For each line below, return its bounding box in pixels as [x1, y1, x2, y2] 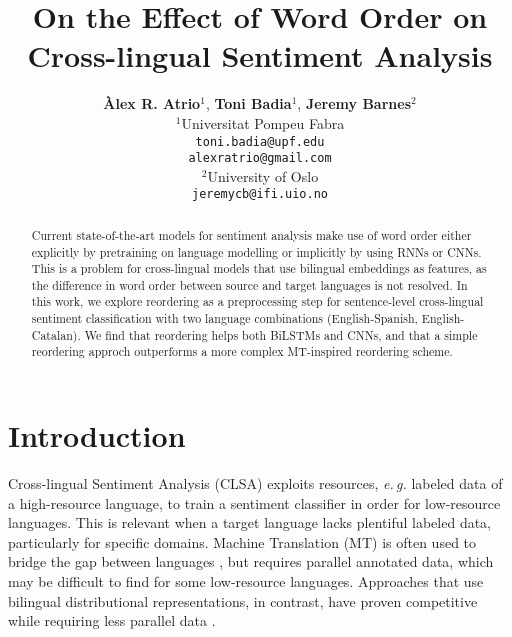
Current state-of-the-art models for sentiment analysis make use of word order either [31, 226, 472, 243]
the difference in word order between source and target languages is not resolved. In [31, 276, 468, 293]
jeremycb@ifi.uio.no [191, 187, 329, 202]
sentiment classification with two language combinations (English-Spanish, [31, 310, 418, 327]
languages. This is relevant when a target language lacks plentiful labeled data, [8, 512, 491, 533]
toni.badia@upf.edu [195, 134, 325, 149]
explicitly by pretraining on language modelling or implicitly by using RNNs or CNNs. [31, 243, 482, 260]
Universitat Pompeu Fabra [181, 112, 345, 133]
